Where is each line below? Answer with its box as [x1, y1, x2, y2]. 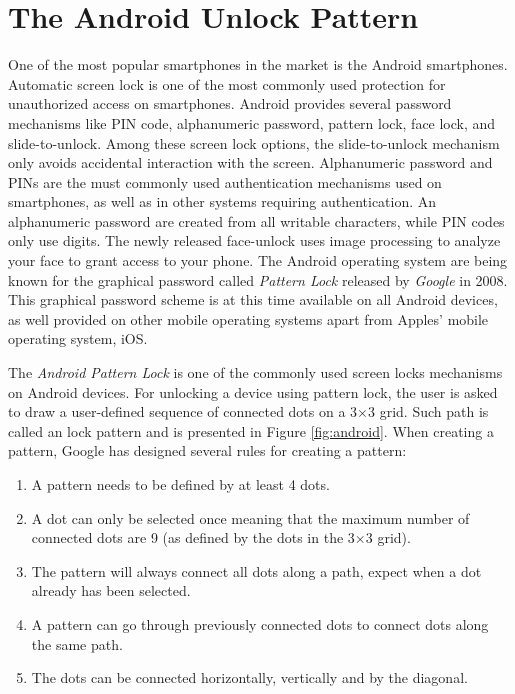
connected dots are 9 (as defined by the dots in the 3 [31, 527, 355, 548]
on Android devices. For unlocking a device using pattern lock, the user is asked [8, 381, 498, 402]
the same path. [31, 633, 123, 654]
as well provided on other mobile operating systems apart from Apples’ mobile [8, 308, 489, 329]
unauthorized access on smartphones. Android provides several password [8, 93, 452, 114]
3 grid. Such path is [368, 401, 489, 422]
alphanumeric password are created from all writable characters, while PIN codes [8, 210, 505, 231]
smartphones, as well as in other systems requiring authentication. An [8, 191, 437, 212]
